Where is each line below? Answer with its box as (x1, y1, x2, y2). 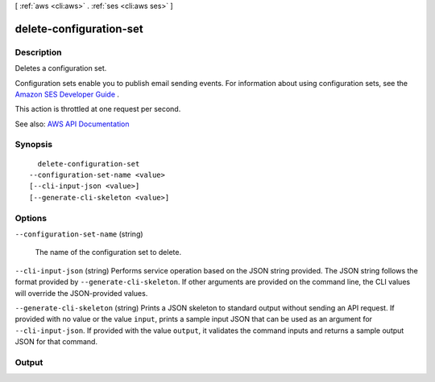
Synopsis (14, 139, 52, 150)
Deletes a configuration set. (14, 64, 107, 73)
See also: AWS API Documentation (14, 119, 130, 129)
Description (14, 47, 62, 58)
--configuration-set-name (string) (14, 229, 144, 239)
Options (14, 212, 48, 224)
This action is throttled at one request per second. (14, 105, 181, 114)
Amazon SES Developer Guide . (14, 89, 120, 99)
